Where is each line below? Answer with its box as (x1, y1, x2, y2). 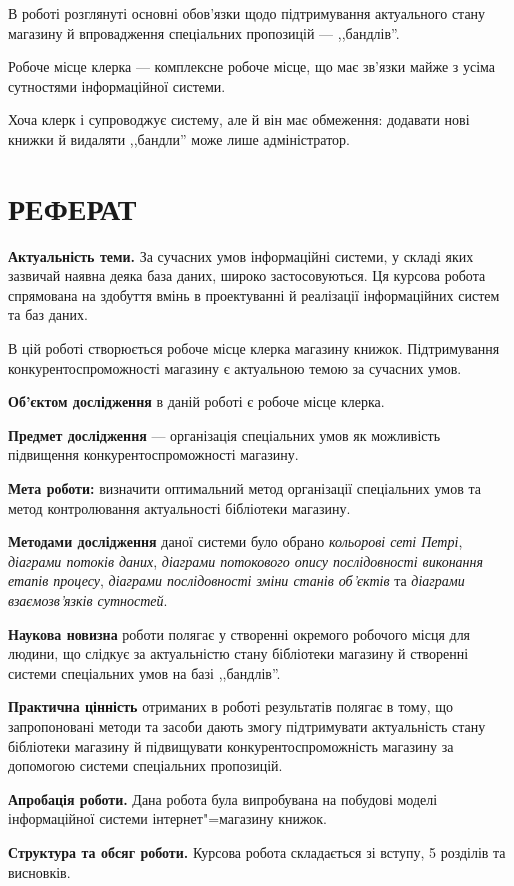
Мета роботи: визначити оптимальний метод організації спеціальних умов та (8, 478, 481, 499)
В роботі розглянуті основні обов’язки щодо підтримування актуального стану (8, 3, 486, 23)
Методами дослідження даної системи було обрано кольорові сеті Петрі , (8, 531, 463, 552)
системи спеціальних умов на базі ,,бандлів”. (8, 662, 281, 683)
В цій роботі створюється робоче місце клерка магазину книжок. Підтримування (8, 338, 500, 359)
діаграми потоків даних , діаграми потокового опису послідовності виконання (8, 550, 484, 571)
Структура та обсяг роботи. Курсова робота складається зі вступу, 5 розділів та (8, 841, 506, 862)
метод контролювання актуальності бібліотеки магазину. (8, 497, 351, 518)
